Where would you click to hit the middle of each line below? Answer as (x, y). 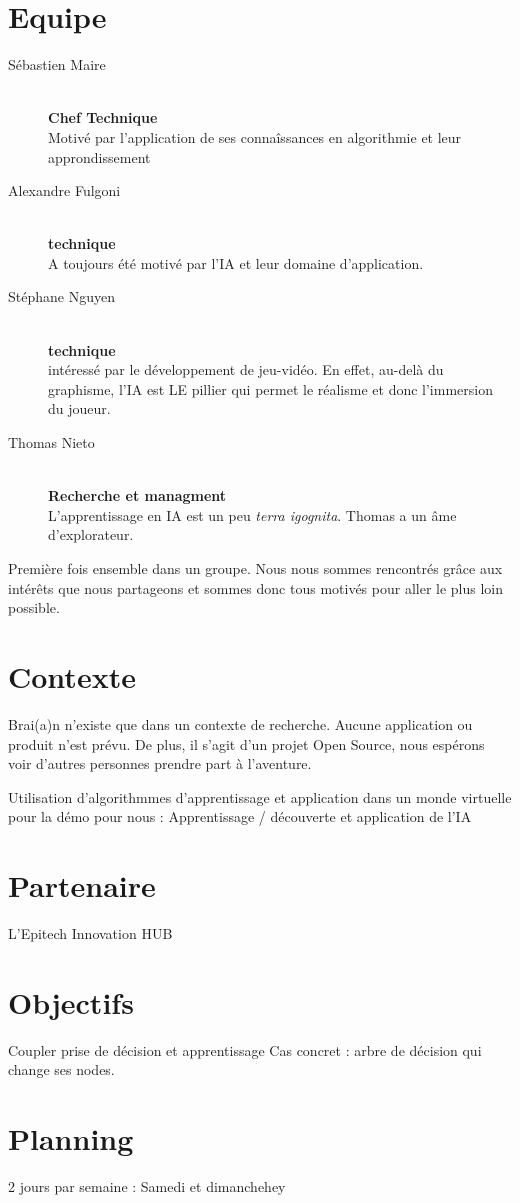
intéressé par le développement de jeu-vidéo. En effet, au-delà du (246, 369)
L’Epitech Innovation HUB (90, 933)
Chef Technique (103, 117)
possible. (34, 607)
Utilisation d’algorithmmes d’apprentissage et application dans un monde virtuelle (260, 796)
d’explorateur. (91, 534)
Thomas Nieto (51, 442)
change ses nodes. (61, 1069)
